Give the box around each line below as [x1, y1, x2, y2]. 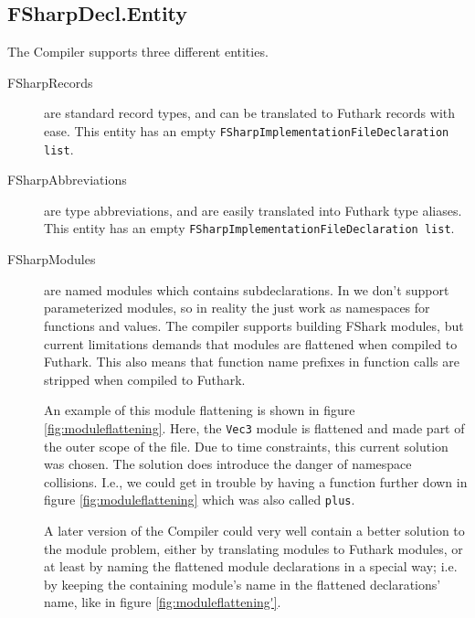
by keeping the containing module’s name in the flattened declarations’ [44, 574, 441, 593]
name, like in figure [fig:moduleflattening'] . [44, 592, 281, 612]
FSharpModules [7, 250, 96, 269]
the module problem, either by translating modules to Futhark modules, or [44, 538, 463, 558]
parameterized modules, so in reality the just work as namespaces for [44, 298, 430, 317]
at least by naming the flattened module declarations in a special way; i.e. [44, 557, 458, 576]
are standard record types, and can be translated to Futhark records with [44, 103, 456, 123]
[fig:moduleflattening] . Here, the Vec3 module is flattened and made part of [44, 418, 465, 437]
